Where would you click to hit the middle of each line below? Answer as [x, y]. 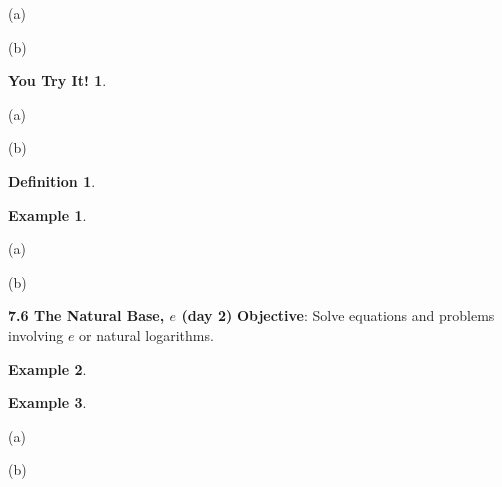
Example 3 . [47, 402]
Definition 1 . [52, 180]
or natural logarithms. [146, 334]
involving [36, 334]
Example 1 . [47, 214]
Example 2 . [47, 368]
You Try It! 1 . [57, 80]
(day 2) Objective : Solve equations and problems [338, 315]
